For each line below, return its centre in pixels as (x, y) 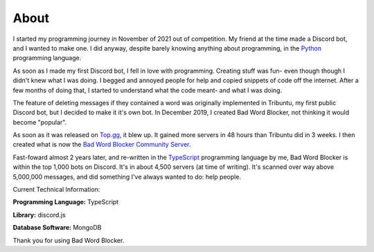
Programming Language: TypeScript (66, 202)
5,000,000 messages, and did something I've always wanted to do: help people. (127, 177)
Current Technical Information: (56, 190)
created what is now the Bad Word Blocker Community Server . (102, 145)
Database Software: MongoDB (57, 228)
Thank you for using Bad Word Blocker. (69, 240)
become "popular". (40, 122)
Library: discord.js (39, 215)
